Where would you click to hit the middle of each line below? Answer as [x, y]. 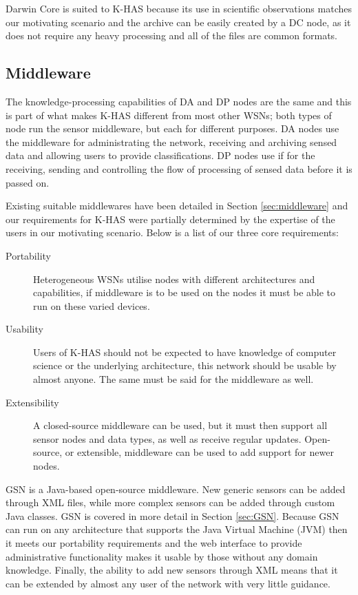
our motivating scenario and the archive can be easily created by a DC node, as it [178, 22]
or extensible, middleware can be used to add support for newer [199, 452]
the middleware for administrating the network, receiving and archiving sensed [171, 142]
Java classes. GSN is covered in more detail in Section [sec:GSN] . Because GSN [172, 515]
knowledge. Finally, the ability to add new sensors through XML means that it [172, 570]
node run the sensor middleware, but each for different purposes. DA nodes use [172, 128]
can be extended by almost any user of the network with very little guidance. [168, 583]
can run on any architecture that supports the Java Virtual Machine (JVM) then [177, 529]
